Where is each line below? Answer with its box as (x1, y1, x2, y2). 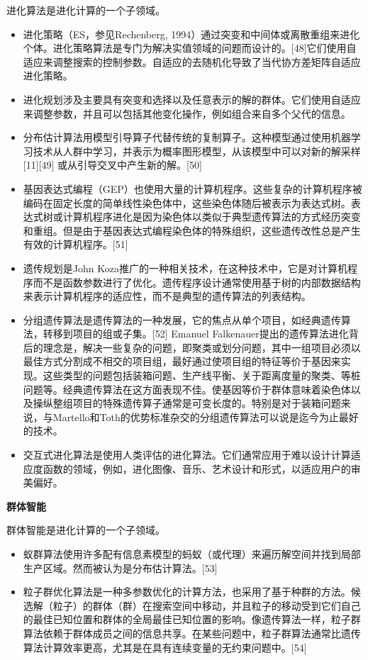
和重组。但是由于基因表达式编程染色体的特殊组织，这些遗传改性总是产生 (23, 223, 361, 237)
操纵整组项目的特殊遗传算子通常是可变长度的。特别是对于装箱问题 (33, 396, 341, 410)
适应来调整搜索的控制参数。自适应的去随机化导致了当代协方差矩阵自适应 (23, 54, 361, 69)
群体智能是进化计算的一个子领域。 (6, 522, 165, 537)
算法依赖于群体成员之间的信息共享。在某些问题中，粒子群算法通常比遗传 (23, 625, 361, 640)
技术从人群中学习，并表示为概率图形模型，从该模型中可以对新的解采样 (33, 143, 361, 158)
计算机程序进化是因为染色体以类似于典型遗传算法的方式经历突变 (62, 209, 361, 224)
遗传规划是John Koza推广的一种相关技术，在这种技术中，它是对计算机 (23, 260, 347, 275)
